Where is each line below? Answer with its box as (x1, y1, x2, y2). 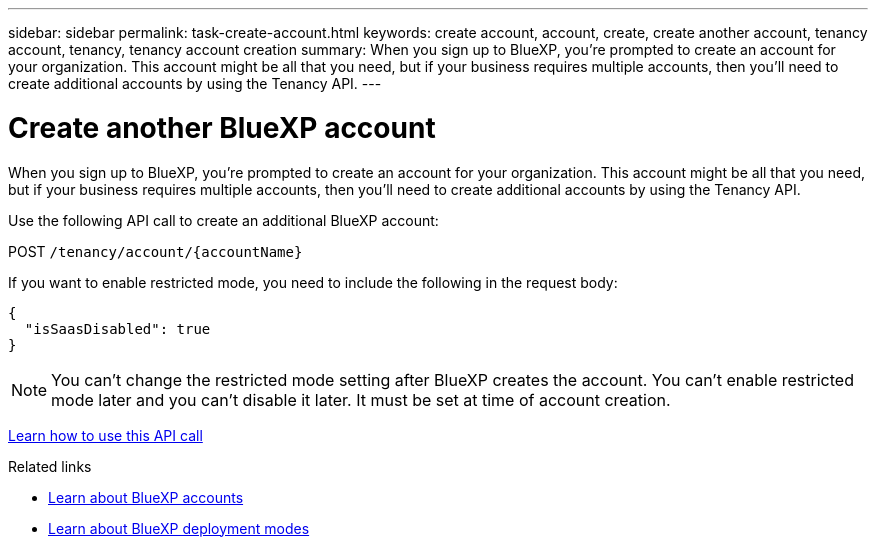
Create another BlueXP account (8, 110, 436, 145)
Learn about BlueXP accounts (48, 488, 244, 506)
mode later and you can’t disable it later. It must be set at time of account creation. (51, 389, 671, 410)
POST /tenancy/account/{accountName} (8, 242, 303, 260)
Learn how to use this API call (8, 426, 203, 444)
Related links (8, 457, 92, 475)
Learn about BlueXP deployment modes (48, 519, 310, 537)
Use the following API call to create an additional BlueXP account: (8, 211, 439, 229)
